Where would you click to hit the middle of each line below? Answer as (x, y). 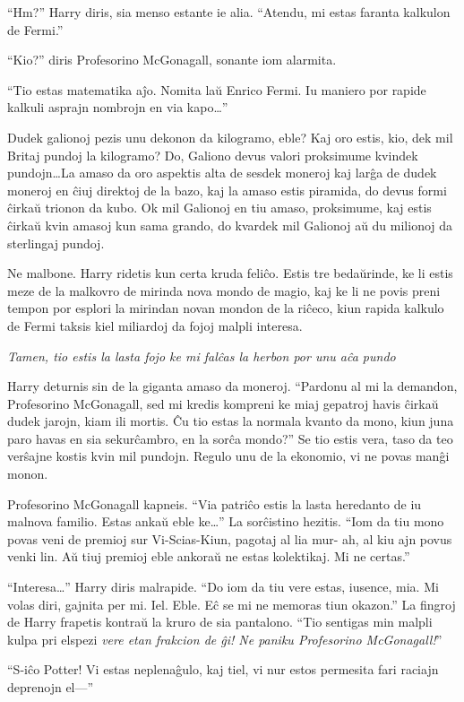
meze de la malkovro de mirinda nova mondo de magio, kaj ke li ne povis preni (224, 290)
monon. (28, 474)
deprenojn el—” (51, 687)
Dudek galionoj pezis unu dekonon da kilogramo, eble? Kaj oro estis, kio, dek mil (230, 137)
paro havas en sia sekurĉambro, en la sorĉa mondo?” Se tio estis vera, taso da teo (230, 438)
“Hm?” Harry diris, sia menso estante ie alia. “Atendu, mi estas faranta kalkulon (229, 12)
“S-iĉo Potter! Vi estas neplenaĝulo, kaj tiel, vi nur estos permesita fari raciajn (223, 669)
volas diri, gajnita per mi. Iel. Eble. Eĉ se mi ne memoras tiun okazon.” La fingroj (232, 604)
